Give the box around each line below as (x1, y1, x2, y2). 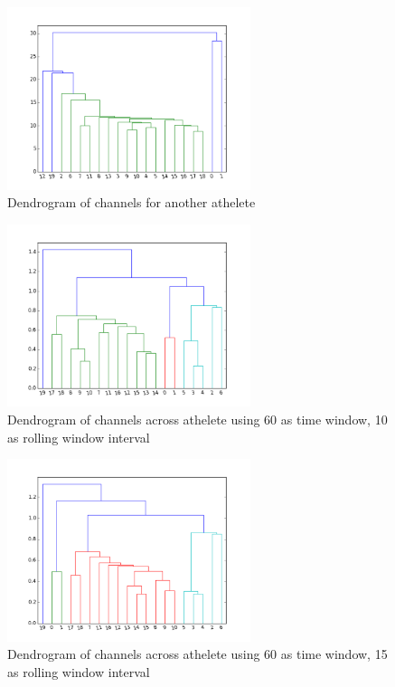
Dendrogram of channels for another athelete (7, 193, 256, 212)
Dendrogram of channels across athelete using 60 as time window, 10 (7, 409, 388, 428)
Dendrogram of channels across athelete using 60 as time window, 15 (7, 644, 388, 663)
